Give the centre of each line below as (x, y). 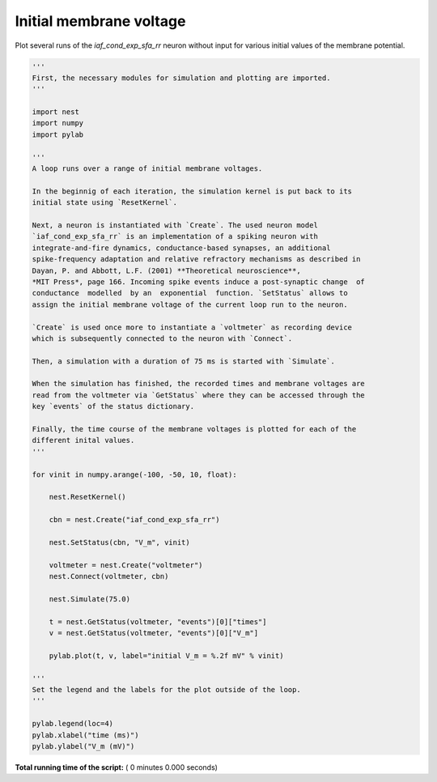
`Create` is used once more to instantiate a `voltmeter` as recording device (192, 327)
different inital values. (83, 440)
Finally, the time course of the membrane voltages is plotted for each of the (194, 429)
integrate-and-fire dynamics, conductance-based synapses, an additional (181, 248)
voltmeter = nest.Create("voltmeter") (126, 565)
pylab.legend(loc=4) (72, 724)
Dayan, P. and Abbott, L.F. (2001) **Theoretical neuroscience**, (166, 270)
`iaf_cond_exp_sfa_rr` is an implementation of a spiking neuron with (175, 236)
